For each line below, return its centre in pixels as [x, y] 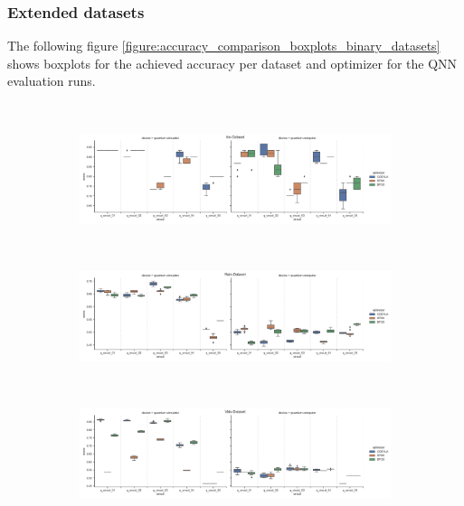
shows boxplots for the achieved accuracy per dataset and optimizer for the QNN [232, 63]
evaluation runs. [52, 81]
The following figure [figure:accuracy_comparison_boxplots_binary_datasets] [224, 46]
